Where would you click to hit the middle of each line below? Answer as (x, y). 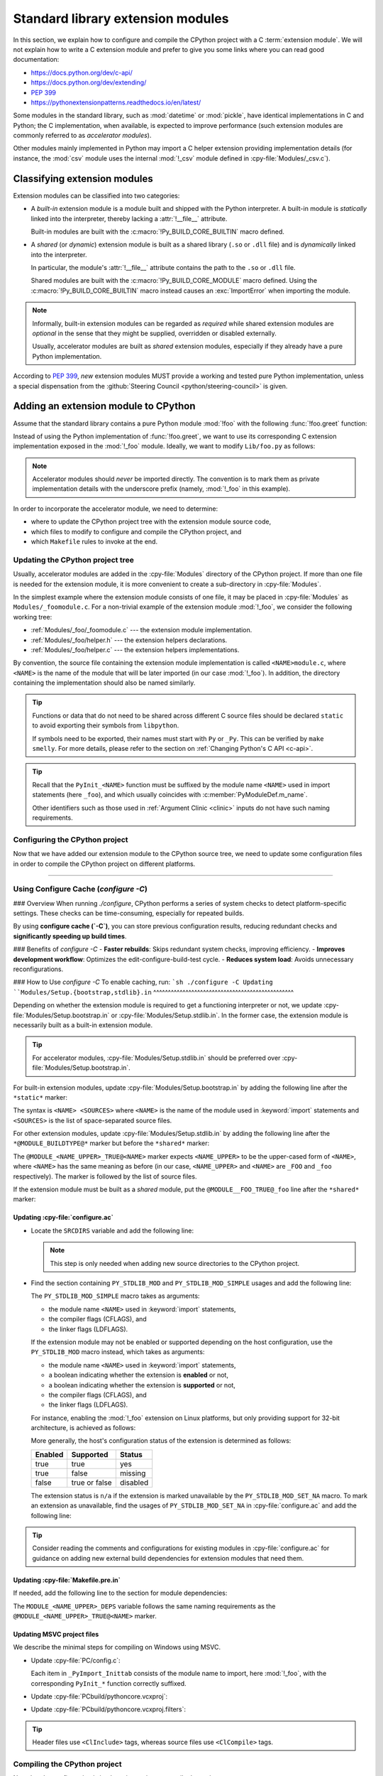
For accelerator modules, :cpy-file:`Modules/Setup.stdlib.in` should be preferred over (156, 1058)
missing (133, 1473)
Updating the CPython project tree (73, 560)
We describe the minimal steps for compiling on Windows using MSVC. (117, 1647)
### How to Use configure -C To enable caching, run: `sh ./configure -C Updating (143, 982)
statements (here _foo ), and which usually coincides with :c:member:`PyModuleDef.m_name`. (170, 795)
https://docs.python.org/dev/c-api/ (82, 72)
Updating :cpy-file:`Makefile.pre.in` (67, 1580)
